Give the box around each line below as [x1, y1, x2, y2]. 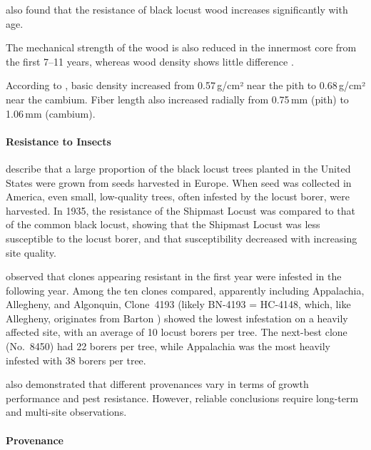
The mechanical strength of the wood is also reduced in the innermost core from [6, 40, 357, 55]
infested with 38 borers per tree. [6, 352, 146, 367]
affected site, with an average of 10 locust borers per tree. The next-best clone [6, 324, 347, 339]
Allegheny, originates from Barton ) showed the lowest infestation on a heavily [6, 310, 348, 325]
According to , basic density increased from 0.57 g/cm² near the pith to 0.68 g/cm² [6, 78, 365, 93]
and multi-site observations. [6, 404, 127, 419]
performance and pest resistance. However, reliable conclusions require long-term [6, 390, 359, 405]
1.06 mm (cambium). [6, 106, 96, 121]
